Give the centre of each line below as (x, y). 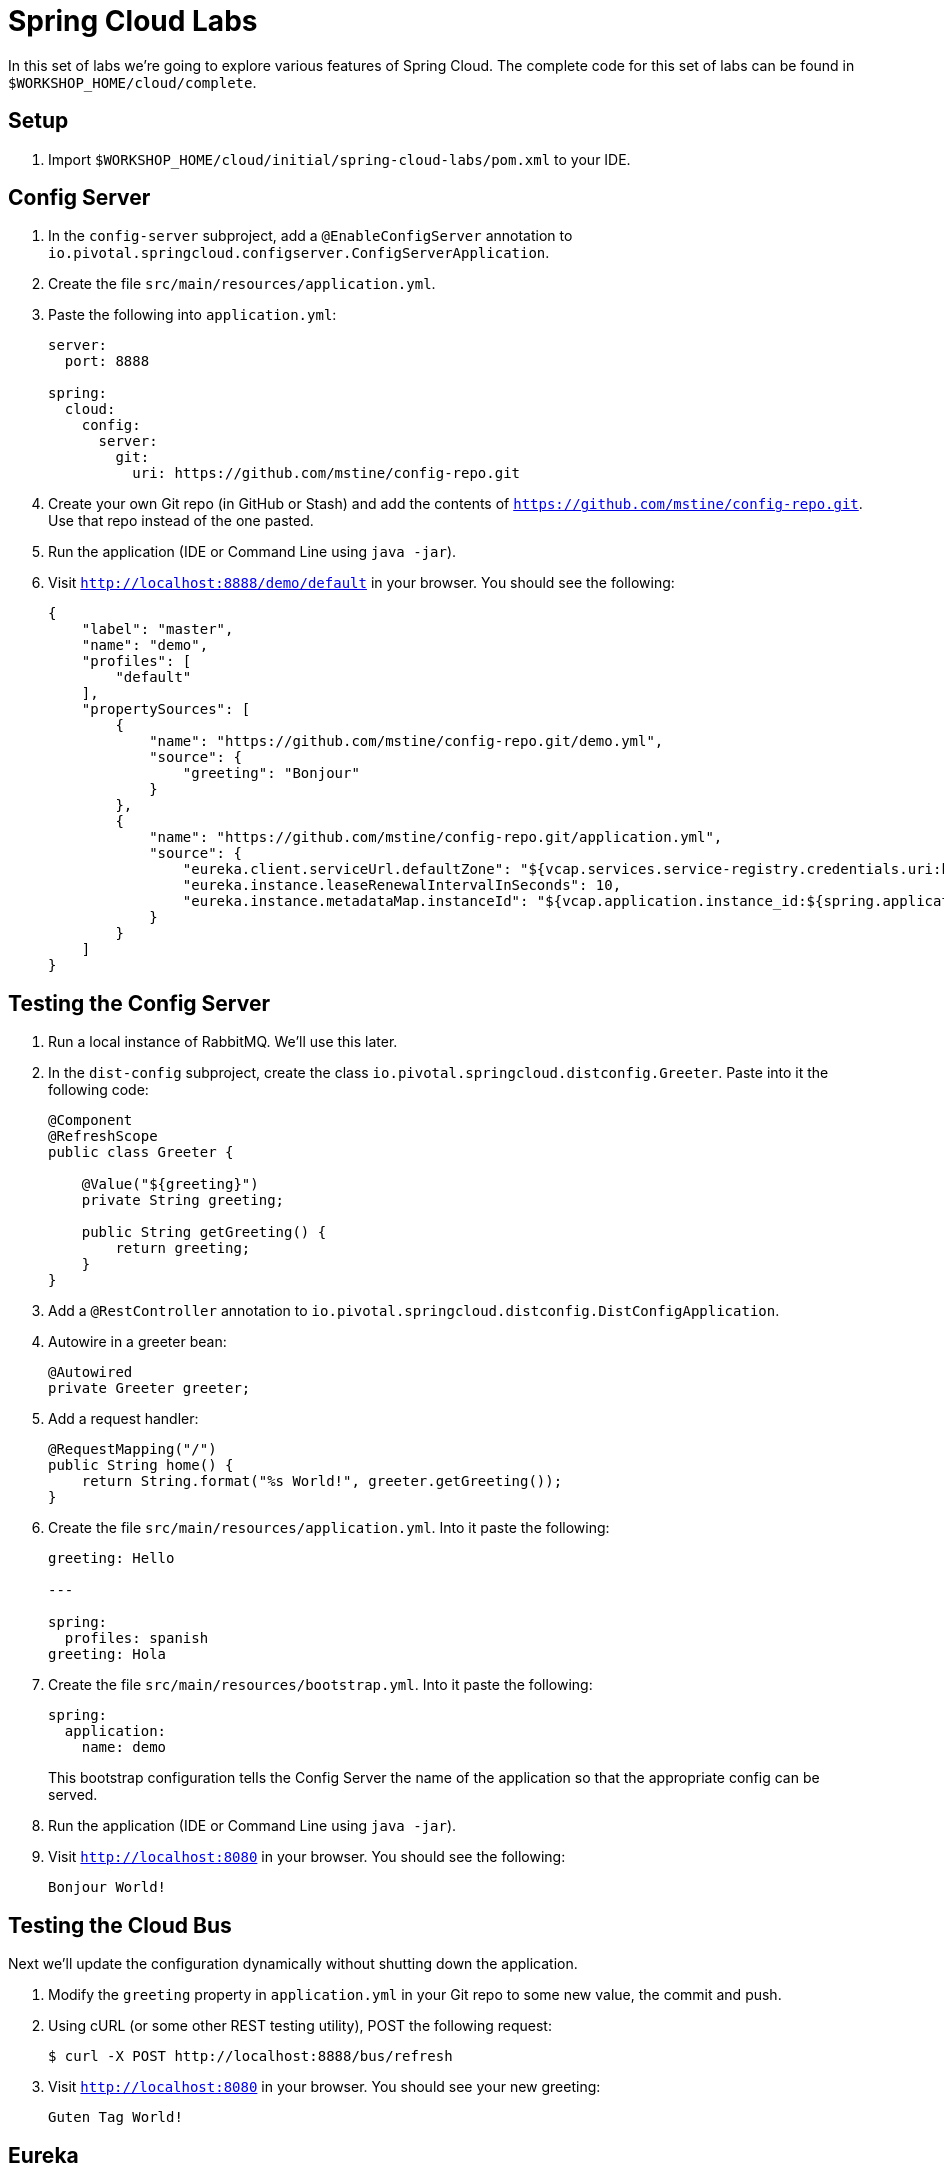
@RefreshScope (103, 1136)
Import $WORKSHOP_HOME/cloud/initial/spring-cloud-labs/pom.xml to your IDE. (339, 159)
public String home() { (141, 1465)
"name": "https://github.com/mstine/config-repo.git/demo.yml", (406, 741)
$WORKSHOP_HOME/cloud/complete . (132, 82)
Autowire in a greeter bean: (137, 1342)
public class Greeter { (141, 1152)
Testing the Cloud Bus (120, 1925)
